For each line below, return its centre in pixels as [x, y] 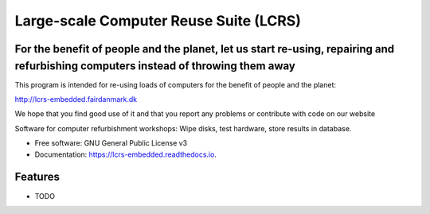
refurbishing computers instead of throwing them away [155, 66]
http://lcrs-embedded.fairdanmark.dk [76, 99]
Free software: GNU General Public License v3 [111, 143]
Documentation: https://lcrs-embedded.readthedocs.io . [125, 154]
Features [37, 177]
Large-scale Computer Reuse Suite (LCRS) [158, 21]
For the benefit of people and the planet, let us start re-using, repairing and [205, 49]
